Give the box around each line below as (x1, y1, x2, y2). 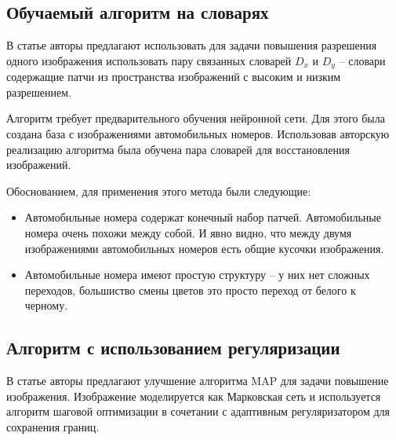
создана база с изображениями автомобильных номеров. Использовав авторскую (6, 126, 390, 142)
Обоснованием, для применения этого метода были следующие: (6, 182, 311, 199)
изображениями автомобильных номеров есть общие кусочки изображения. (24, 240, 384, 256)
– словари (339, 52, 386, 68)
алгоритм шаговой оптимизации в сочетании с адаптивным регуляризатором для (6, 403, 391, 420)
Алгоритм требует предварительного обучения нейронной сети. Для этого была (6, 110, 385, 126)
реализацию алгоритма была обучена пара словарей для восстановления (6, 141, 350, 157)
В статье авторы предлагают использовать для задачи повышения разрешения (6, 37, 377, 53)
